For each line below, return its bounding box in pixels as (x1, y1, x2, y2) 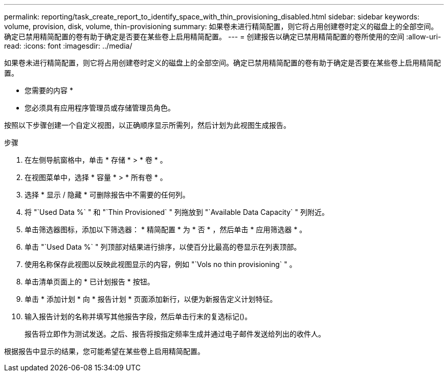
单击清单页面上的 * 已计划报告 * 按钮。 (25, 277, 154, 286)
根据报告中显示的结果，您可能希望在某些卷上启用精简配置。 (4, 347, 205, 356)
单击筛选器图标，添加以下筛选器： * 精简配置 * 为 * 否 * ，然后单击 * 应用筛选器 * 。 (25, 225, 307, 234)
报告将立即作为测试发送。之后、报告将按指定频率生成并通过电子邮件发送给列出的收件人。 (25, 329, 325, 338)
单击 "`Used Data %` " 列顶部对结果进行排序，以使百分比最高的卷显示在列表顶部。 (25, 242, 301, 251)
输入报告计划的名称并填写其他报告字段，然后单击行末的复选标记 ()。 (25, 312, 252, 321)
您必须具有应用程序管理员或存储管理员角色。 (25, 103, 175, 112)
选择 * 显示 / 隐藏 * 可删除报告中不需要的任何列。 (25, 190, 190, 199)
